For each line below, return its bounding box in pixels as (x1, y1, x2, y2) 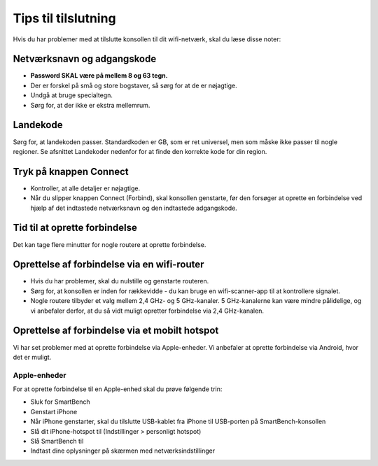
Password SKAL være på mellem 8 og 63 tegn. (30, 71, 168, 80)
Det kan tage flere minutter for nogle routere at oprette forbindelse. (13, 240, 206, 248)
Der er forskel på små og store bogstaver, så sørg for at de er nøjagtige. (30, 81, 237, 90)
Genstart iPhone (30, 407, 78, 416)
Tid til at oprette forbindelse (13, 222, 138, 234)
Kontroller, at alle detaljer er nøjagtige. (30, 184, 140, 192)
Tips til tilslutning (13, 10, 116, 26)
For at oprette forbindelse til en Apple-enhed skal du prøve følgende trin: (13, 385, 223, 393)
